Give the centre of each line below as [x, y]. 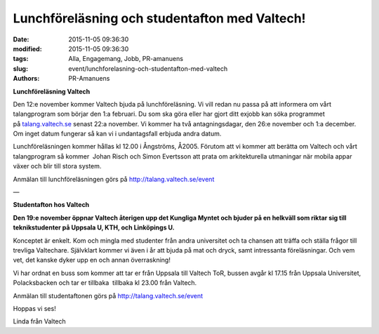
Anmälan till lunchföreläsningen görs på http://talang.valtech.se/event [114, 179]
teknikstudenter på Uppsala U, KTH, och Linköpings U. [94, 227]
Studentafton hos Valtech [51, 205]
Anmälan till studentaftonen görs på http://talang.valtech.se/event [108, 295]
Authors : [26, 79]
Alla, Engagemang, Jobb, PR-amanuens [126, 59]
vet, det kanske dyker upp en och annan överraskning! [92, 260]
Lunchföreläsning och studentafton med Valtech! [159, 18]
